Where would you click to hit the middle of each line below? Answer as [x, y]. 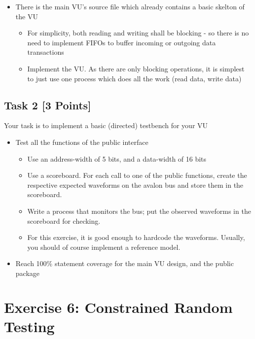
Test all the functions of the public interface [82, 142]
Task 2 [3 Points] [48, 105]
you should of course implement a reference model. [104, 247]
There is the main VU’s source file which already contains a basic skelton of [130, 6]
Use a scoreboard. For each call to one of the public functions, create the [137, 175]
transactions [46, 52]
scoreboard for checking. [64, 220]
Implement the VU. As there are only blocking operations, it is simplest [136, 68]
